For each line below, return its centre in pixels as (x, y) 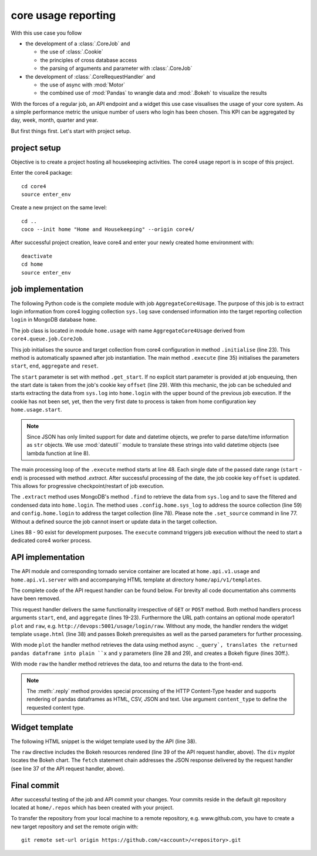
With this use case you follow (46, 33)
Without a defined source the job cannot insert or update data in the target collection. (114, 521)
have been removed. (36, 598)
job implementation (47, 289)
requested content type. (56, 707)
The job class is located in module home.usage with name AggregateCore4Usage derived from (128, 330)
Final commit (35, 785)
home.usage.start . (36, 410)
